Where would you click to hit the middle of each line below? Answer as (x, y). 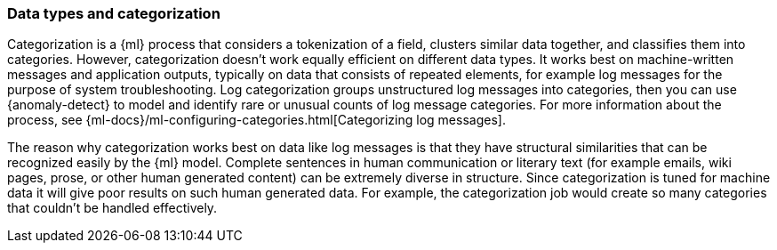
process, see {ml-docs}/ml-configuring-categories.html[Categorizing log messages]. (256, 120)
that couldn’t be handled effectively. (112, 208)
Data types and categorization (114, 13)
